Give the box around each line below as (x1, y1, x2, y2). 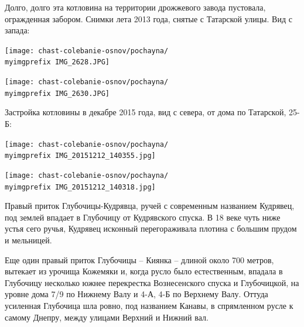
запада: (5, 24, 30, 36)
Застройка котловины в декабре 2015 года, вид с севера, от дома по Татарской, (5, 106, 286, 118)
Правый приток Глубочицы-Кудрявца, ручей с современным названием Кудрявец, (5, 199, 295, 212)
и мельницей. (5, 234, 52, 246)
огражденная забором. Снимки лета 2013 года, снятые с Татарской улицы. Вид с (5, 12, 292, 25)
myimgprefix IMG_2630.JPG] (5, 89, 110, 98)
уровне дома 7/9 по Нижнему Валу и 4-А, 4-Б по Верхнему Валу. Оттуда (5, 288, 268, 300)
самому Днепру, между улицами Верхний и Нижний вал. (5, 311, 209, 323)
